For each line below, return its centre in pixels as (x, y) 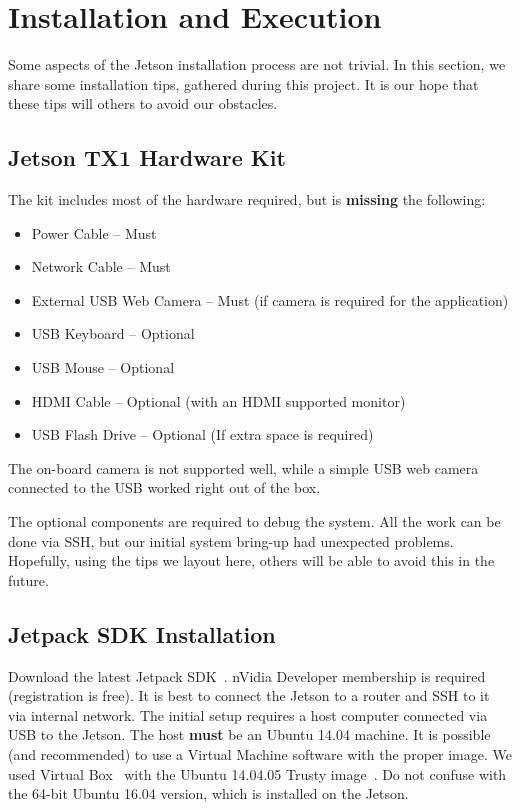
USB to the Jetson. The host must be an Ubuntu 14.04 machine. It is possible (249, 734)
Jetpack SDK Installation (142, 633)
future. (28, 579)
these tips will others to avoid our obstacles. (143, 103)
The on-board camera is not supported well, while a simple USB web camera (243, 467)
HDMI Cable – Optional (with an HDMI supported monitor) (218, 400)
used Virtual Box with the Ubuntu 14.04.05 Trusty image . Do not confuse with (257, 773)
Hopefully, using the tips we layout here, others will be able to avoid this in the (251, 560)
